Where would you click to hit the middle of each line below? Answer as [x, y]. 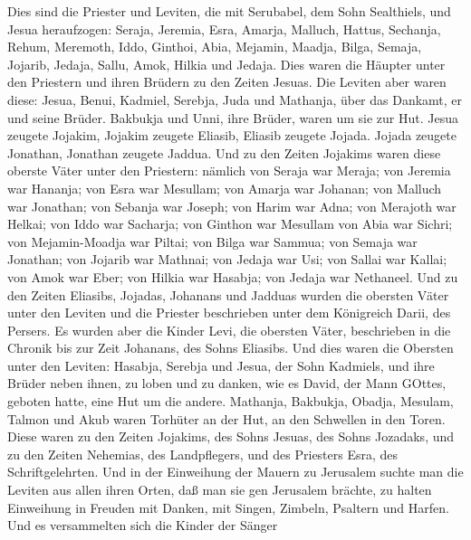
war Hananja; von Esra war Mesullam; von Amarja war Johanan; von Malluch [225, 188]
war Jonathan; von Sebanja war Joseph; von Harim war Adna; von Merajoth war [232, 206]
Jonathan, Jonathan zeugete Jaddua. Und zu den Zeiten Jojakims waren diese [224, 152]
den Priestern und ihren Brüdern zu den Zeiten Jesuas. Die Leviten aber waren [227, 82]
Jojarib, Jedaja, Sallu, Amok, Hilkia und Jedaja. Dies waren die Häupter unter [226, 64]
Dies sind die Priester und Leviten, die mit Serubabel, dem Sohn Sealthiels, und [229, 11]
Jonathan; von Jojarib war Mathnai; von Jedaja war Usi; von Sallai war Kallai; [227, 259]
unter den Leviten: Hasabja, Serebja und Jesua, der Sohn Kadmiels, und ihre [221, 365]
